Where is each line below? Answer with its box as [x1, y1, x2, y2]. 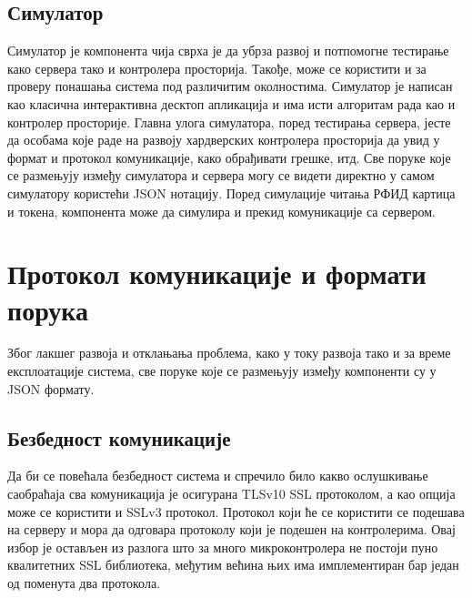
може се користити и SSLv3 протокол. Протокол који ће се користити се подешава [7, 502, 465, 521]
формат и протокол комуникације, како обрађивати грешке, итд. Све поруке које [7, 147, 451, 167]
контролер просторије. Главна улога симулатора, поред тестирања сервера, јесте [7, 112, 451, 131]
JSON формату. [7, 379, 95, 398]
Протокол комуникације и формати [7, 255, 427, 292]
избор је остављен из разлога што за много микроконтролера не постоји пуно [7, 537, 438, 556]
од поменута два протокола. [7, 573, 161, 592]
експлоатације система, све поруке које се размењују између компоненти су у [7, 361, 437, 380]
